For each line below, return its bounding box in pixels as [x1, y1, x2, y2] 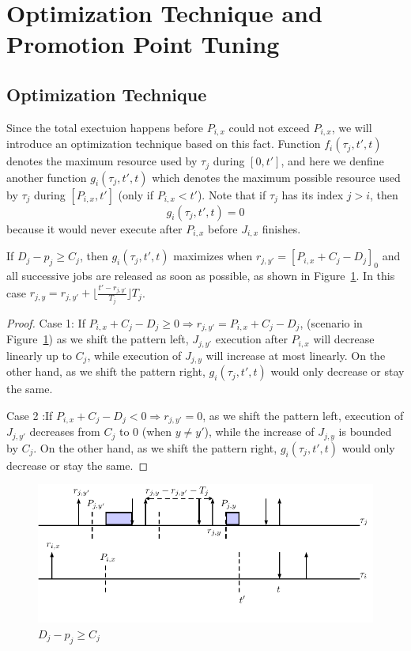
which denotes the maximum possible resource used [152, 168, 401, 185]
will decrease [313, 331, 375, 347]
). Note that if [197, 186, 266, 202]
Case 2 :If [6, 407, 53, 423]
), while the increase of [204, 423, 315, 440]
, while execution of [87, 346, 182, 363]
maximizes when [173, 248, 253, 264]
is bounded [338, 423, 392, 440]
